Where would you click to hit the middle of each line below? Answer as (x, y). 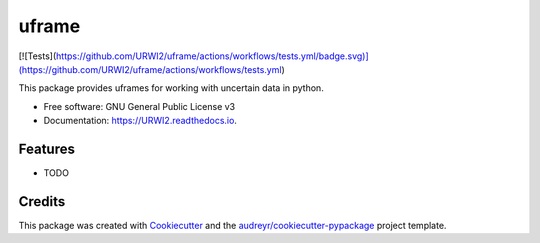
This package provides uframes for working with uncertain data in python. (171, 88)
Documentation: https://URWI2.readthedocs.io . (140, 121)
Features (46, 148)
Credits (42, 201)
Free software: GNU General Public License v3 (139, 106)
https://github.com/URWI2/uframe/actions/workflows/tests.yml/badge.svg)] (212, 56)
